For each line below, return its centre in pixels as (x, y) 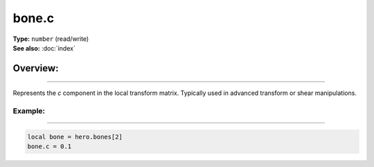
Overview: (36, 68)
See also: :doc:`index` (44, 48)
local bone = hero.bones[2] (75, 137)
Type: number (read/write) (51, 39)
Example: (29, 111)
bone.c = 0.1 (50, 147)
